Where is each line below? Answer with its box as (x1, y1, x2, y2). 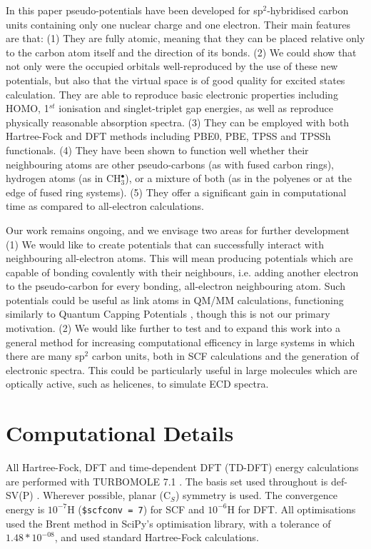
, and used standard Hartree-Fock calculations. (54, 530, 259, 545)
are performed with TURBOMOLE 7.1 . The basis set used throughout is (6, 473, 328, 488)
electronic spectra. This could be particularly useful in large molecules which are (6, 362, 357, 377)
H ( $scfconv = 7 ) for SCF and (67, 501, 205, 516)
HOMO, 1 (6, 101, 49, 116)
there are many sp (6, 348, 85, 363)
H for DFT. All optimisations (227, 501, 356, 516)
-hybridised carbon (267, 3, 349, 17)
